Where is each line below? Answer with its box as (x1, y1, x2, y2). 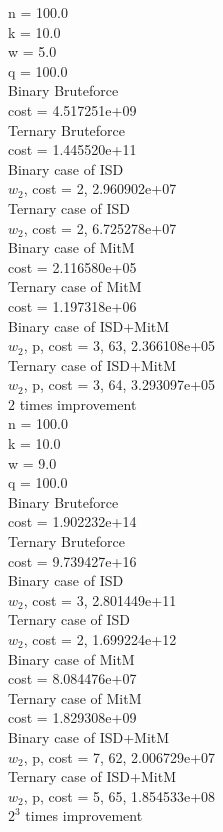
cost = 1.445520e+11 (8, 139, 137, 160)
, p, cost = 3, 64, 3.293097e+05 (23, 374, 216, 395)
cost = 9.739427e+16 (8, 550, 137, 571)
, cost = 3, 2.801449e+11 (23, 589, 177, 610)
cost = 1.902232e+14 (8, 511, 137, 532)
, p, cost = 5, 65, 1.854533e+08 (23, 785, 216, 806)
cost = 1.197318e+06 (8, 295, 137, 316)
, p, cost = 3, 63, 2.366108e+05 (23, 335, 216, 356)
